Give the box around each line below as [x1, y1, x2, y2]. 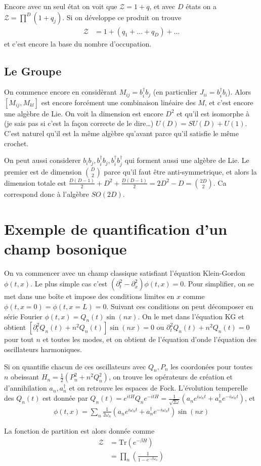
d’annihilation [4, 383, 47, 393]
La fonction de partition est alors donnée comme [4, 426, 155, 436]
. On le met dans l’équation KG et [138, 311, 244, 321]
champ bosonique [4, 238, 127, 259]
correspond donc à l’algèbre [4, 188, 89, 199]
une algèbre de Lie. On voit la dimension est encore [4, 108, 163, 118]
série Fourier [4, 311, 42, 321]
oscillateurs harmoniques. [4, 344, 82, 355]
